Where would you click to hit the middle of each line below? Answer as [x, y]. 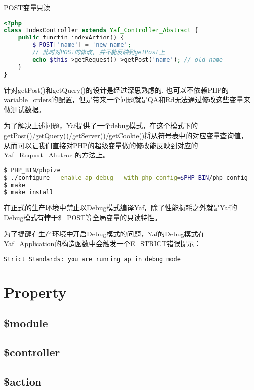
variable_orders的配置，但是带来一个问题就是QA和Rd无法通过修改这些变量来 [127, 99]
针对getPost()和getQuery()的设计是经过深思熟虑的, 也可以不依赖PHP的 [117, 90]
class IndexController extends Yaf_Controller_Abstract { [101, 30]
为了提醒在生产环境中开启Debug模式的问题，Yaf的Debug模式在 [105, 234]
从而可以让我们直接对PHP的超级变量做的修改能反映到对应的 [101, 145]
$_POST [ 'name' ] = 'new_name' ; [82, 45]
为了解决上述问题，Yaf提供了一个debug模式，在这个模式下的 [101, 126]
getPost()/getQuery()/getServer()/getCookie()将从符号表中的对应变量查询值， [126, 135]
